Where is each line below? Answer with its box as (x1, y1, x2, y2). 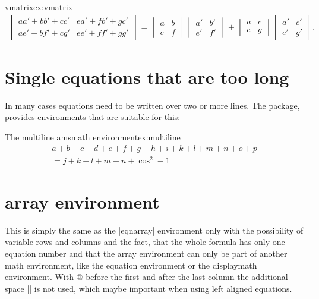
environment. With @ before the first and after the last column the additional (5, 270, 288, 283)
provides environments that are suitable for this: (5, 111, 181, 123)
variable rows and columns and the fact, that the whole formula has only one (5, 235, 285, 248)
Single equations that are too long (5, 64, 289, 89)
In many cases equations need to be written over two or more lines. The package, (5, 99, 300, 111)
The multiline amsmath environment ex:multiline (5, 130, 181, 143)
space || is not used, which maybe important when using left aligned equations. (5, 282, 292, 294)
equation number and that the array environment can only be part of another (5, 247, 288, 259)
